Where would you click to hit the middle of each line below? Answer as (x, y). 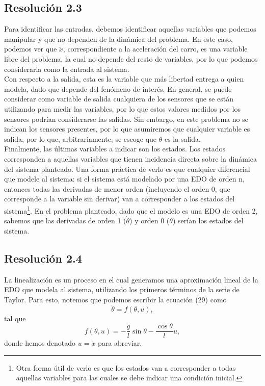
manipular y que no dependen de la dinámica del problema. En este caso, (118, 38)
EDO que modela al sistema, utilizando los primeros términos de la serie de (122, 289)
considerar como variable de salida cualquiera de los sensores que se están (119, 99)
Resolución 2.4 (43, 258)
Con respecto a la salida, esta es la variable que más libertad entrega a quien (124, 79)
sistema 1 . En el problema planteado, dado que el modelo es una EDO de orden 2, (131, 210)
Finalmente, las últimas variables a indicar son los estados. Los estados (115, 149)
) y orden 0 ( (150, 221)
